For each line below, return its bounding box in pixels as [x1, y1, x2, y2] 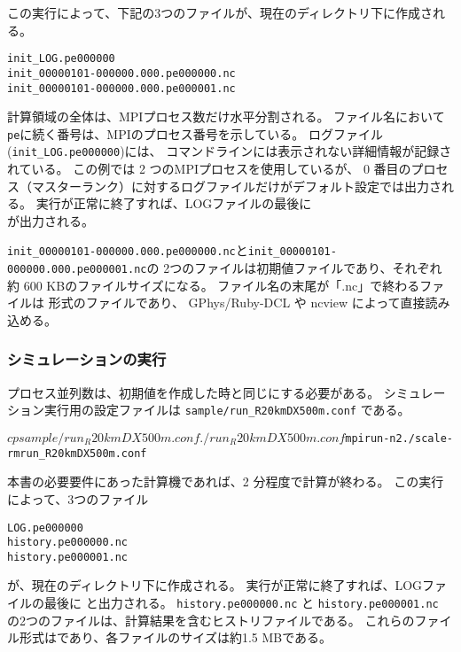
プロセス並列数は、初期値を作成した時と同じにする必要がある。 [7, 383, 380, 401]
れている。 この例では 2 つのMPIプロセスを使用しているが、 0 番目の [7, 159, 411, 178]
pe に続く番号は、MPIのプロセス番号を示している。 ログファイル [7, 124, 383, 143]
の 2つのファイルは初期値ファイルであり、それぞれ [146, 259, 442, 277]
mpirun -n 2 [345, 432, 402, 445]
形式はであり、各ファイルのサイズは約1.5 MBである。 [19, 628, 332, 647]
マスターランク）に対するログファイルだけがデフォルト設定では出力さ [31, 176, 441, 195]
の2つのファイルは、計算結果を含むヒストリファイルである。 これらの [7, 610, 415, 629]
